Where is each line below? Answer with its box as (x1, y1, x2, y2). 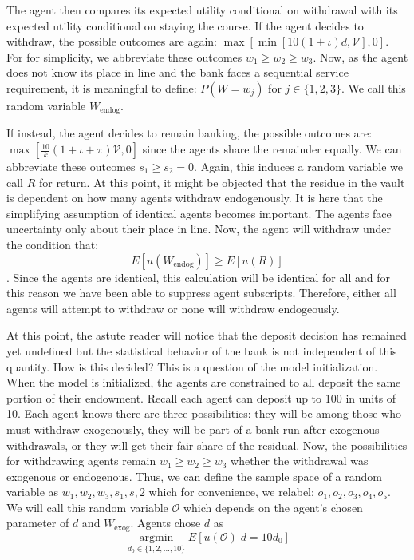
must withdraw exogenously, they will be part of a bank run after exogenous (6, 420, 380, 437)
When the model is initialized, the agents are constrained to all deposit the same (6, 374, 401, 391)
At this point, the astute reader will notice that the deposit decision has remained (6, 327, 407, 344)
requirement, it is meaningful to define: (6, 79, 197, 96)
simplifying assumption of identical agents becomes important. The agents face (6, 205, 392, 221)
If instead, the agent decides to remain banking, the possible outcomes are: (6, 125, 373, 141)
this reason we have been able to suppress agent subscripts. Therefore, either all (6, 284, 396, 301)
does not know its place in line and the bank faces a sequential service (6, 64, 349, 81)
